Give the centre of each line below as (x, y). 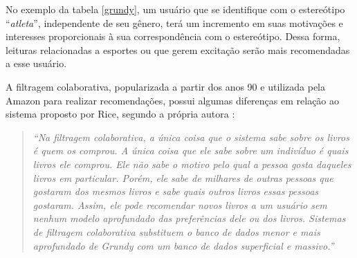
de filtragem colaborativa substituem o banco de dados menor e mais (176, 231)
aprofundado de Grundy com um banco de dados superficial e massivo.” (183, 245)
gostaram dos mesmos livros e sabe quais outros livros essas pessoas (176, 191)
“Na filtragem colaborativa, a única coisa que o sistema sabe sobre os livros (191, 137)
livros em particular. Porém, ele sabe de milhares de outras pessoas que (183, 177)
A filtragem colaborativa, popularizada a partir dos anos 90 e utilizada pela (165, 86)
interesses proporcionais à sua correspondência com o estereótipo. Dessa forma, (173, 36)
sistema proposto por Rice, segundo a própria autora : (120, 114)
